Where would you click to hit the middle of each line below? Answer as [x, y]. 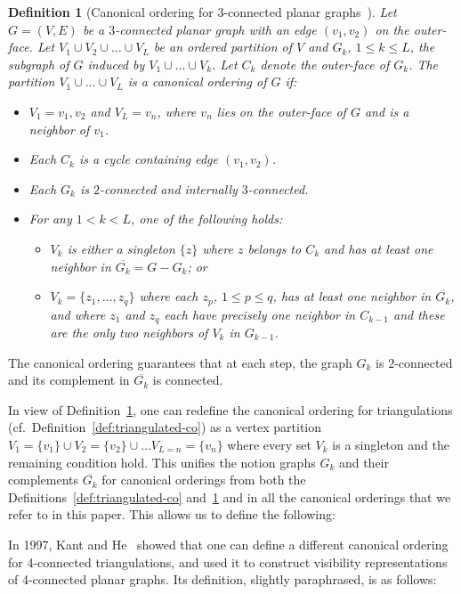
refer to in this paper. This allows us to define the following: [172, 514]
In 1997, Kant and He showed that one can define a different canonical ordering [228, 544]
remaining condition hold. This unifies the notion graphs [162, 462]
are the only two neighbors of [129, 333]
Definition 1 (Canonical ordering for [111, 12]
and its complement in [69, 380]
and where [78, 314]
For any [50, 219]
